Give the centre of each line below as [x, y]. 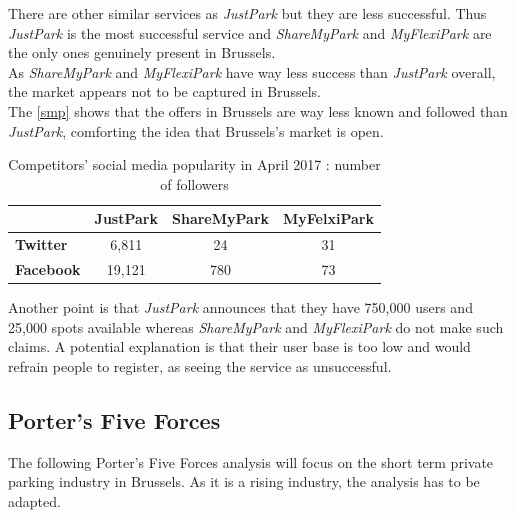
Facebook [48, 269]
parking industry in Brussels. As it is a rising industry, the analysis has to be [244, 481]
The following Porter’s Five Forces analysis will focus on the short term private [251, 461]
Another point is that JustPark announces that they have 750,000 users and [240, 307]
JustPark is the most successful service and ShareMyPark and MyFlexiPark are [250, 32]
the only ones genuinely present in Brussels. [142, 52]
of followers [194, 183]
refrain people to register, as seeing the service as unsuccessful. [200, 365]
